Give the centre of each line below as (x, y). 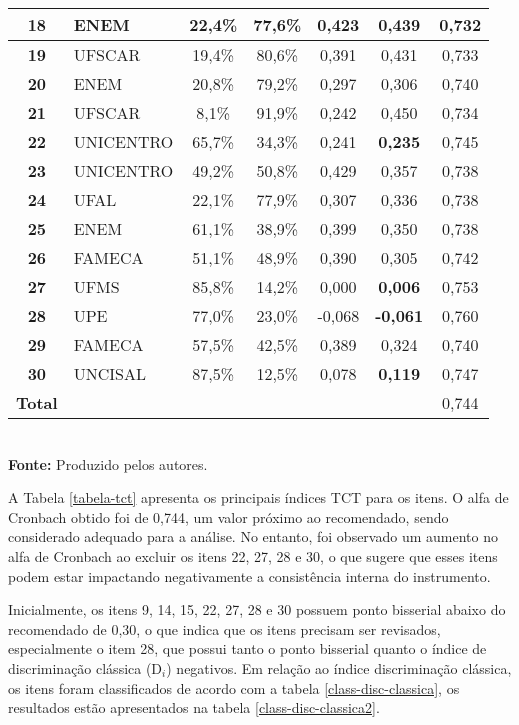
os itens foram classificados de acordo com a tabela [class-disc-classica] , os (234, 687)
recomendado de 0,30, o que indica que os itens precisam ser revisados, (224, 628)
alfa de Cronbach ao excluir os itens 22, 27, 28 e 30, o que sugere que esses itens (253, 555)
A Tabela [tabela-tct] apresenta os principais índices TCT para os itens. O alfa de (258, 497)
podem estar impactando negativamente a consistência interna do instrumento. (249, 575)
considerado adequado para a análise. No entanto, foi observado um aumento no (253, 536)
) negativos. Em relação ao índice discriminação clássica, (339, 667)
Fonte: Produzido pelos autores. (108, 463)
